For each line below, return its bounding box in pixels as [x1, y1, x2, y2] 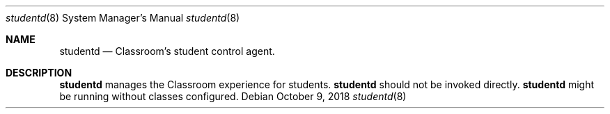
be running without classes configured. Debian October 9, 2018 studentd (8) [59, 90, 407, 102]
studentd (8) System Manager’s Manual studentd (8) [6, 12, 240, 24]
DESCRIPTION [6, 67, 72, 79]
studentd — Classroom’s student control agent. [59, 45, 275, 57]
